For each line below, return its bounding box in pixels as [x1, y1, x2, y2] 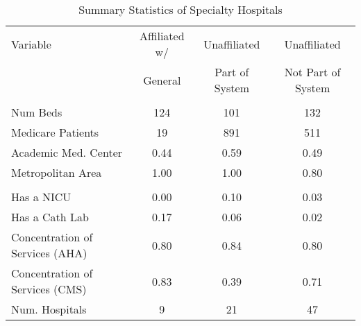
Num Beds [11, 104, 62, 120]
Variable [11, 35, 51, 52]
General [143, 71, 181, 88]
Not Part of [284, 64, 341, 80]
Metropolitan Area [11, 164, 102, 180]
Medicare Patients [11, 124, 99, 140]
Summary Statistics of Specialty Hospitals [78, 1, 283, 17]
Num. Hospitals [11, 301, 87, 317]
